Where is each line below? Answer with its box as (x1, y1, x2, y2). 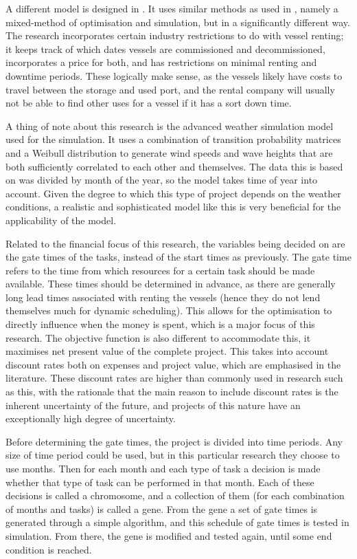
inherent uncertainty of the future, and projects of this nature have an (5, 397, 301, 412)
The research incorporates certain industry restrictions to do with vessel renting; (5, 28, 344, 43)
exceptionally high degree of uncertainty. (5, 411, 176, 426)
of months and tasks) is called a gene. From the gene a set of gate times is (5, 501, 318, 516)
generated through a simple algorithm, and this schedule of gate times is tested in (5, 515, 349, 529)
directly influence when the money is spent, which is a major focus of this (5, 317, 315, 331)
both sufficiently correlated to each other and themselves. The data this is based (5, 159, 343, 173)
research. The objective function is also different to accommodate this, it (5, 330, 311, 344)
